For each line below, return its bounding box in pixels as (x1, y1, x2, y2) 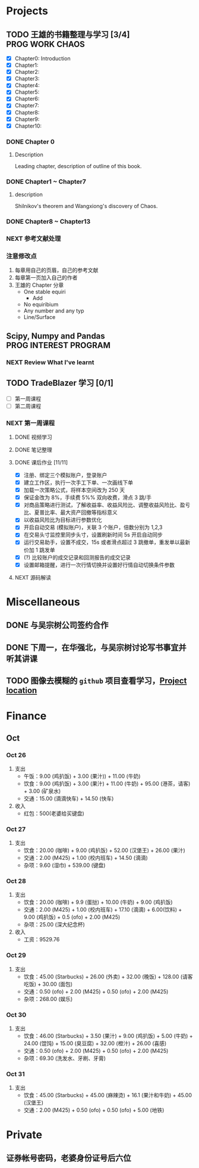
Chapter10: (14, 122, 42, 129)
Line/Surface (23, 314, 56, 321)
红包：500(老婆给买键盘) (23, 810, 84, 817)
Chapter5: (14, 88, 40, 96)
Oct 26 (6, 751, 27, 759)
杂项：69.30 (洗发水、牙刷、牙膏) (23, 1055, 106, 1062)
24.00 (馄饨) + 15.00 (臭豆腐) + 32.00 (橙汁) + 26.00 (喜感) (23, 1040, 167, 1047)
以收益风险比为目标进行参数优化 (23, 516, 102, 523)
